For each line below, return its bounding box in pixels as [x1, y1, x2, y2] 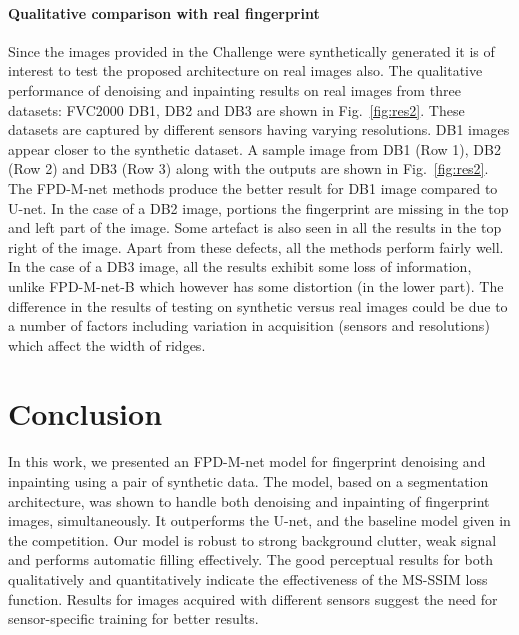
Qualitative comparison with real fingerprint [8, 2, 320, 23]
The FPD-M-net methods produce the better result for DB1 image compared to [8, 177, 498, 198]
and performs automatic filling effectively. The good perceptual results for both [8, 549, 494, 570]
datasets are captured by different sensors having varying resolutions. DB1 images [8, 119, 510, 140]
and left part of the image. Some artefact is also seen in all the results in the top [8, 217, 502, 238]
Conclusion [8, 393, 163, 434]
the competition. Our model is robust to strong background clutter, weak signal [8, 529, 497, 550]
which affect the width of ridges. [8, 334, 206, 355]
